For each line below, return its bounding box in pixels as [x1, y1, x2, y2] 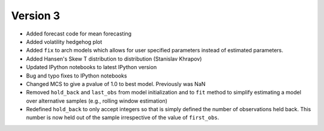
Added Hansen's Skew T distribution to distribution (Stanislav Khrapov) [26, 55, 202, 62]
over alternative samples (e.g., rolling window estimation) [26, 97, 168, 105]
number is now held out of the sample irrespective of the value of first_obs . [26, 114, 220, 121]
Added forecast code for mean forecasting [26, 30, 132, 37]
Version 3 [11, 9, 60, 22]
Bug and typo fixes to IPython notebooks [26, 72, 127, 79]
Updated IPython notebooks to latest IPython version [26, 64, 157, 71]
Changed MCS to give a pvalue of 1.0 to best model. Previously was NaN [26, 80, 206, 87]
